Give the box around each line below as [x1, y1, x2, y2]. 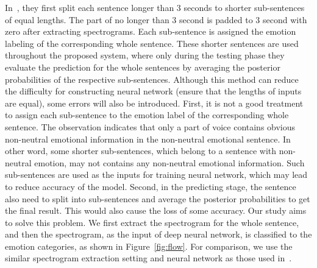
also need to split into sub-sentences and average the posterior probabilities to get [5, 192, 310, 205]
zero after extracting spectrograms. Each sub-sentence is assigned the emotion [5, 25, 296, 38]
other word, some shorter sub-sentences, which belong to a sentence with [5, 144, 277, 157]
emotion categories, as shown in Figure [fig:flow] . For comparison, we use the [5, 239, 293, 252]
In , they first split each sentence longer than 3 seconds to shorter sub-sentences [5, 1, 305, 13]
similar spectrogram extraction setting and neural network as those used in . [5, 252, 292, 264]
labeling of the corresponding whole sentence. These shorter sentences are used [5, 37, 299, 49]
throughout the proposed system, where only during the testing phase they [5, 49, 285, 62]
